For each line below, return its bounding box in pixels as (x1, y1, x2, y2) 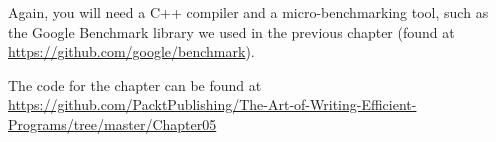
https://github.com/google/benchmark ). (8, 41, 255, 62)
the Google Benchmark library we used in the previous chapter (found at (8, 21, 455, 42)
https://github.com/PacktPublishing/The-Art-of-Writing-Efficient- (8, 94, 417, 115)
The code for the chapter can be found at (8, 74, 262, 95)
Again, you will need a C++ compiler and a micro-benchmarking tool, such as (8, 2, 489, 22)
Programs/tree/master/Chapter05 (8, 113, 217, 134)
